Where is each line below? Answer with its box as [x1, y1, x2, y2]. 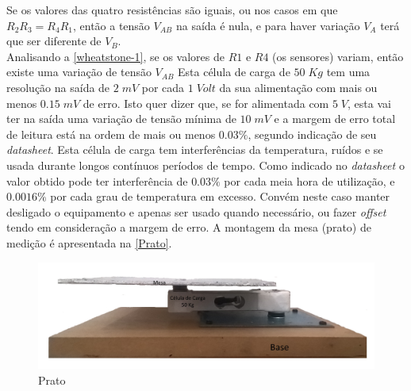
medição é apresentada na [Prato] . [6, 234, 172, 251]
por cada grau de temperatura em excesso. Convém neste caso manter [50, 188, 390, 205]
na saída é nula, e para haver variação [175, 17, 360, 33]
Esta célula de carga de [178, 63, 290, 80]
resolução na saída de [6, 79, 110, 95]
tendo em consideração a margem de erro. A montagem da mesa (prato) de [6, 219, 371, 236]
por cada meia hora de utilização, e [224, 172, 395, 189]
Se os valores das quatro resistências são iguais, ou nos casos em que [6, 2, 338, 17]
